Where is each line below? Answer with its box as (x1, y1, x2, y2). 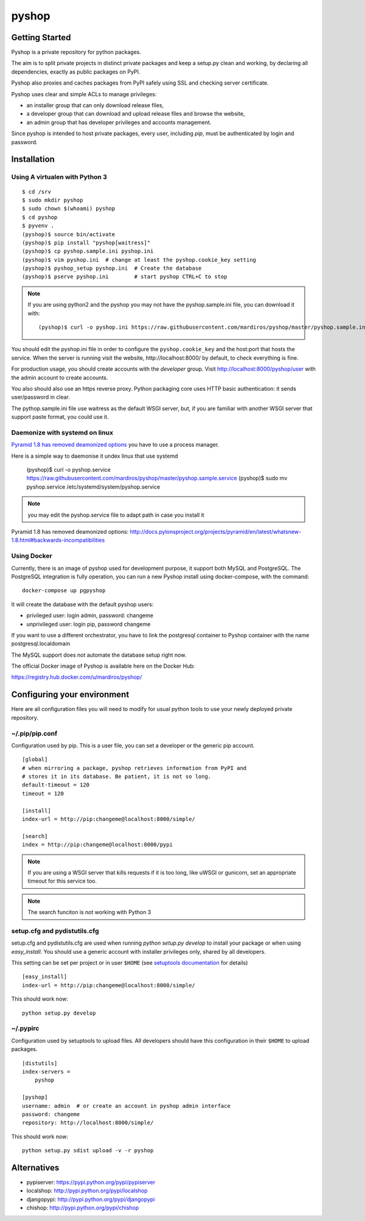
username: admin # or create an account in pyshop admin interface (22, 1102, 231, 1109)
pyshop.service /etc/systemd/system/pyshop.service (26, 483, 161, 490)
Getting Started (11, 32, 71, 43)
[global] (22, 756, 48, 763)
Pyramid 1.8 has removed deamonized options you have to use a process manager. (11, 441, 220, 449)
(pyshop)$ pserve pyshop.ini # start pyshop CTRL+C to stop (22, 273, 228, 280)
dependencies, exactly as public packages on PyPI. (11, 68, 141, 75)
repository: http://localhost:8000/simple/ (22, 1119, 154, 1126)
